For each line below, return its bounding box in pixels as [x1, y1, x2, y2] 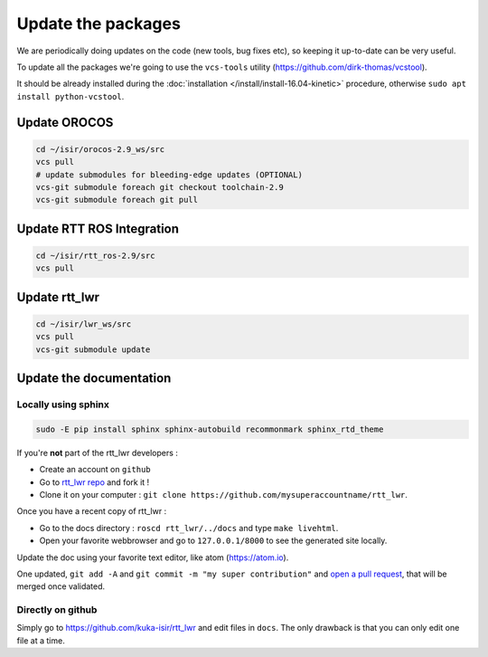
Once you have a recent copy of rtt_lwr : [16, 506, 167, 517]
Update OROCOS [16, 114, 114, 130]
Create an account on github [39, 464, 151, 475]
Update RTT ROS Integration [16, 221, 180, 236]
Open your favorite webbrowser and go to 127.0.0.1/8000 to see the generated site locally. [39, 535, 388, 547]
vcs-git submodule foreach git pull [35, 195, 199, 205]
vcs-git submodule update [35, 344, 151, 355]
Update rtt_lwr [16, 290, 99, 305]
